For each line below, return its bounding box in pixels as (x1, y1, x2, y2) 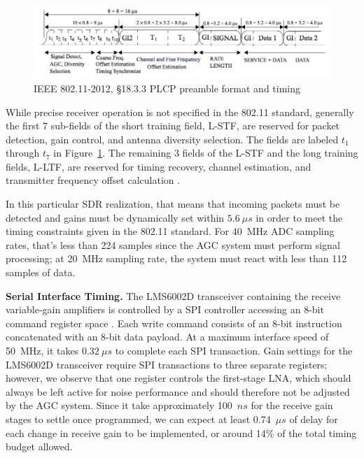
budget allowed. (6, 439, 73, 454)
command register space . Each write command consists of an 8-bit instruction (6, 315, 342, 330)
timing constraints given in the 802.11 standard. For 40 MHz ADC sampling (6, 224, 335, 238)
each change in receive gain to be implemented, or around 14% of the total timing (6, 425, 357, 440)
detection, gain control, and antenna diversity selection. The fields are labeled (6, 131, 339, 146)
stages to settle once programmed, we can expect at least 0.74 (6, 411, 271, 426)
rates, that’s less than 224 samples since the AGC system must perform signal (6, 237, 340, 252)
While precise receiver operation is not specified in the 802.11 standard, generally (6, 104, 354, 119)
